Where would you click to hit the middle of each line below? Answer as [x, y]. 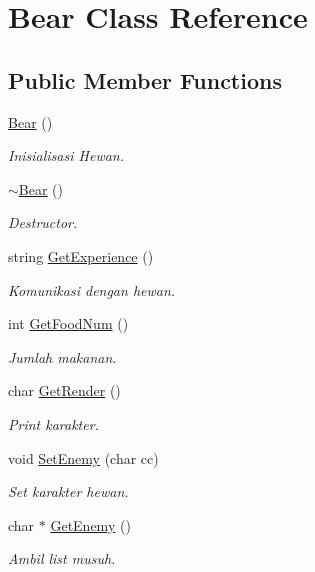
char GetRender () [64, 390]
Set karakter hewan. [68, 491]
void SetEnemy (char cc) [83, 457]
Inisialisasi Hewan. [66, 155]
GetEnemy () [90, 524]
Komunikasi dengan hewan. [92, 289]
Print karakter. [53, 423]
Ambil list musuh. [62, 558]
